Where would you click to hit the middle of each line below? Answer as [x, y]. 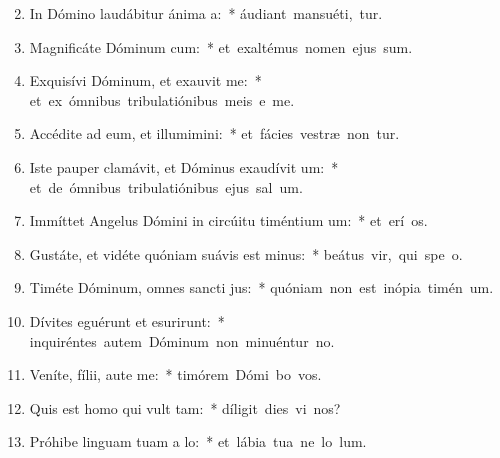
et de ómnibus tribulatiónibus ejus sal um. [166, 186]
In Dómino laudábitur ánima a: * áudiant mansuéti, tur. [206, 13]
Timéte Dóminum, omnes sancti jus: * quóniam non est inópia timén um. [261, 287]
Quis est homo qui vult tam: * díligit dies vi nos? [185, 407]
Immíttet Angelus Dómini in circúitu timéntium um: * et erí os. [228, 220]
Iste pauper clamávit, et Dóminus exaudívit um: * [184, 166]
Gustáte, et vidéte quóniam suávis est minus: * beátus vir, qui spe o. [246, 253]
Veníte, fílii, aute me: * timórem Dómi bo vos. [175, 374]
